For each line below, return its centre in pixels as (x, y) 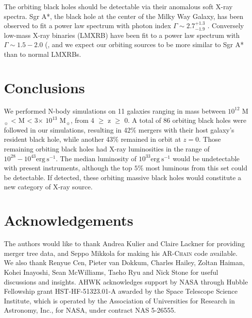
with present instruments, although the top (68, 168)
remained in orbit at (151, 139)
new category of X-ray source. (48, 187)
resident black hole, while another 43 (59, 139)
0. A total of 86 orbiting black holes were (185, 120)
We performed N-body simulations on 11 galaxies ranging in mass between (115, 110)
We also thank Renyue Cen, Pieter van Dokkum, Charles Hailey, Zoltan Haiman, (124, 262)
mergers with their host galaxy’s (186, 129)
